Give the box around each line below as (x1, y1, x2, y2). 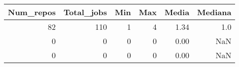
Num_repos (8, 6, 56, 18)
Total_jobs (64, 6, 107, 18)
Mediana (197, 6, 232, 18)
